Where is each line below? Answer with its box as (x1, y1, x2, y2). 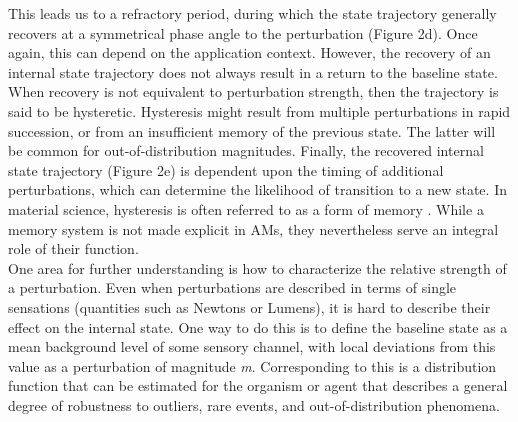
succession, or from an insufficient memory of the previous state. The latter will (8, 120, 496, 141)
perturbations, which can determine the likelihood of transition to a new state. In (8, 179, 507, 200)
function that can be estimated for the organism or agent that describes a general (8, 375, 508, 396)
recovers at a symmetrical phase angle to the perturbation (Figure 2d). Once (8, 22, 478, 43)
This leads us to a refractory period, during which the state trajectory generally (8, 3, 497, 23)
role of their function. (8, 238, 139, 259)
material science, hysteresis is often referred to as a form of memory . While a (8, 198, 484, 219)
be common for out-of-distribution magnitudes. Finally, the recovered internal (8, 140, 484, 161)
